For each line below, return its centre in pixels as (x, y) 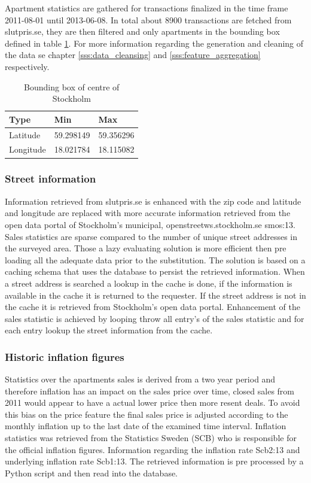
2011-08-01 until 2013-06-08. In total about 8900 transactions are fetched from (148, 19)
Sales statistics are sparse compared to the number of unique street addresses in (151, 236)
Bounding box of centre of (72, 86)
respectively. (27, 66)
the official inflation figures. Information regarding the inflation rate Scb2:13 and (153, 449)
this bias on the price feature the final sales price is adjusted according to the (147, 414)
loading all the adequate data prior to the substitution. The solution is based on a (155, 259)
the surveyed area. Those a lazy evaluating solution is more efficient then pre (146, 248)
